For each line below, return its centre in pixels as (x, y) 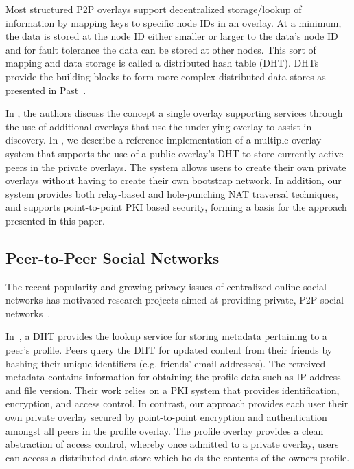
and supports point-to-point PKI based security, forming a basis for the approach (176, 207)
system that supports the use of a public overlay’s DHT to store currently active (175, 153)
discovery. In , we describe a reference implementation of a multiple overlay (164, 140)
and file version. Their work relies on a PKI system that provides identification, (173, 390)
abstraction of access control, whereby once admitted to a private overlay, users (172, 444)
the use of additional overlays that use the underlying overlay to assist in (159, 126)
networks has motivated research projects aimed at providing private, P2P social (175, 300)
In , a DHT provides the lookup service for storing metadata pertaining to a (166, 336)
